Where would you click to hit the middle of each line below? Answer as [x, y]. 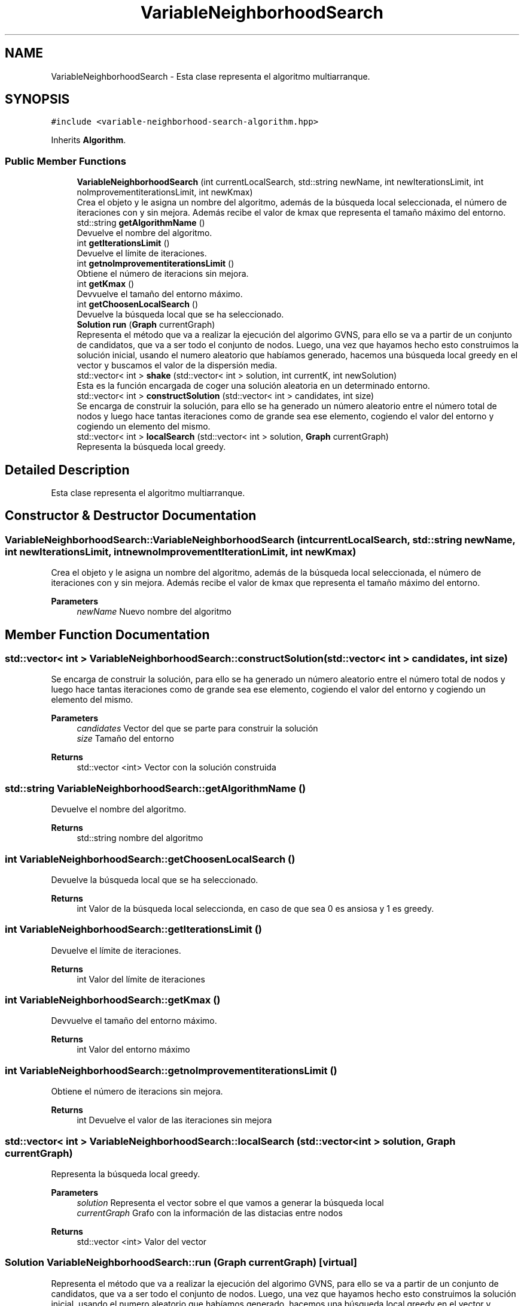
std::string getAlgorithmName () [141, 223]
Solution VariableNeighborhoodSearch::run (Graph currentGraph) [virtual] [181, 1263]
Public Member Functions [65, 161]
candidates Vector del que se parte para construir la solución [197, 728]
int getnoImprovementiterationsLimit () [156, 264]
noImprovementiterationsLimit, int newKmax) [165, 192]
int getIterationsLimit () [123, 243]
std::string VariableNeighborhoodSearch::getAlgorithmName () [156, 788]
